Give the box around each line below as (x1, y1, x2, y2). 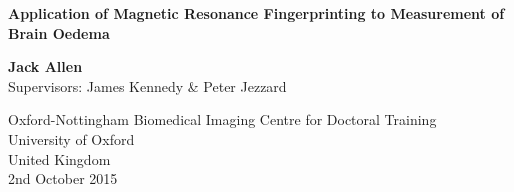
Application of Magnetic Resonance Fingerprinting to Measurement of (8, 3, 505, 23)
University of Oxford (8, 128, 135, 149)
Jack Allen (8, 56, 83, 77)
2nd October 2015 (8, 168, 118, 189)
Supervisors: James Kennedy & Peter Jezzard (8, 75, 287, 96)
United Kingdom (8, 148, 111, 169)
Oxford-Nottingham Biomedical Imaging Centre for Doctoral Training (8, 109, 437, 130)
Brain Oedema (8, 22, 110, 43)
